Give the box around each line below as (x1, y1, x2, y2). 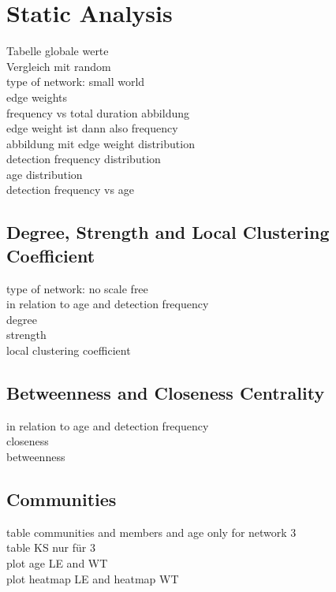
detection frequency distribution (6, 151, 161, 167)
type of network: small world (6, 73, 145, 90)
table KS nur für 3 (6, 539, 95, 556)
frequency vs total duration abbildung (6, 104, 189, 121)
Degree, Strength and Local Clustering (6, 220, 330, 244)
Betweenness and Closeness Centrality (6, 381, 325, 405)
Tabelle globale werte (6, 43, 109, 59)
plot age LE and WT (6, 555, 108, 571)
